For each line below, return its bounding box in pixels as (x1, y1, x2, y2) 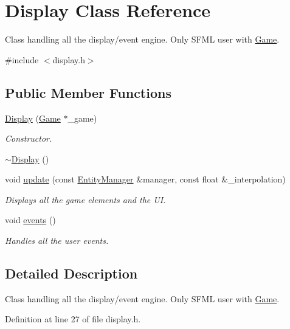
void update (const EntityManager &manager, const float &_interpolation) (5, 173, 286, 185)
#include (5, 53, 39, 66)
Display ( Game (5, 111, 61, 124)
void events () (5, 213, 56, 226)
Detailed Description (5, 264, 138, 283)
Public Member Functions (5, 83, 171, 102)
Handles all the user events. (5, 234, 109, 247)
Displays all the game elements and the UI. (5, 193, 166, 206)
